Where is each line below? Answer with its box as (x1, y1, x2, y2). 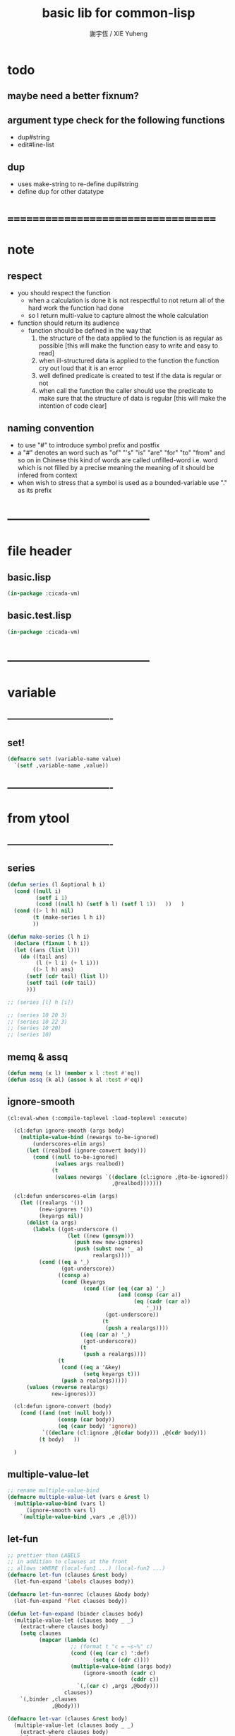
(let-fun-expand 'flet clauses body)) (13, 1597, 128, 1604)
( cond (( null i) (13, 887, 61, 895)
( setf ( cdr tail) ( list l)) (25, 973, 109, 980)
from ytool (7, 810, 70, 826)
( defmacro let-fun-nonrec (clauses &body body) (7, 1591, 150, 1598)
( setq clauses (20, 1630, 61, 1637)
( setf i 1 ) (35, 894, 68, 901)
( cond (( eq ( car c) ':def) (70, 1650, 150, 1657)
